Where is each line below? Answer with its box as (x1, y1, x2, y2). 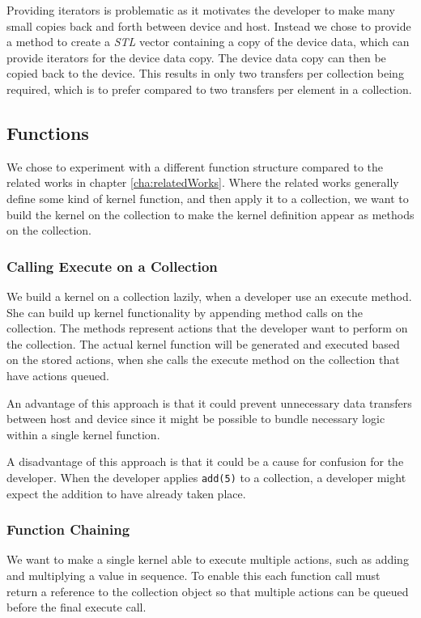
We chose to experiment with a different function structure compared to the (6, 158, 384, 175)
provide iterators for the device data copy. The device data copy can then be (6, 49, 386, 66)
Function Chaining (6, 519, 130, 540)
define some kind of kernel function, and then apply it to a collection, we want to (6, 189, 409, 206)
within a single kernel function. (6, 425, 160, 442)
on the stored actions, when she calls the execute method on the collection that (6, 351, 400, 368)
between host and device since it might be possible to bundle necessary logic (6, 410, 385, 427)
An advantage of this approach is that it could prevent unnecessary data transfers (6, 394, 412, 411)
